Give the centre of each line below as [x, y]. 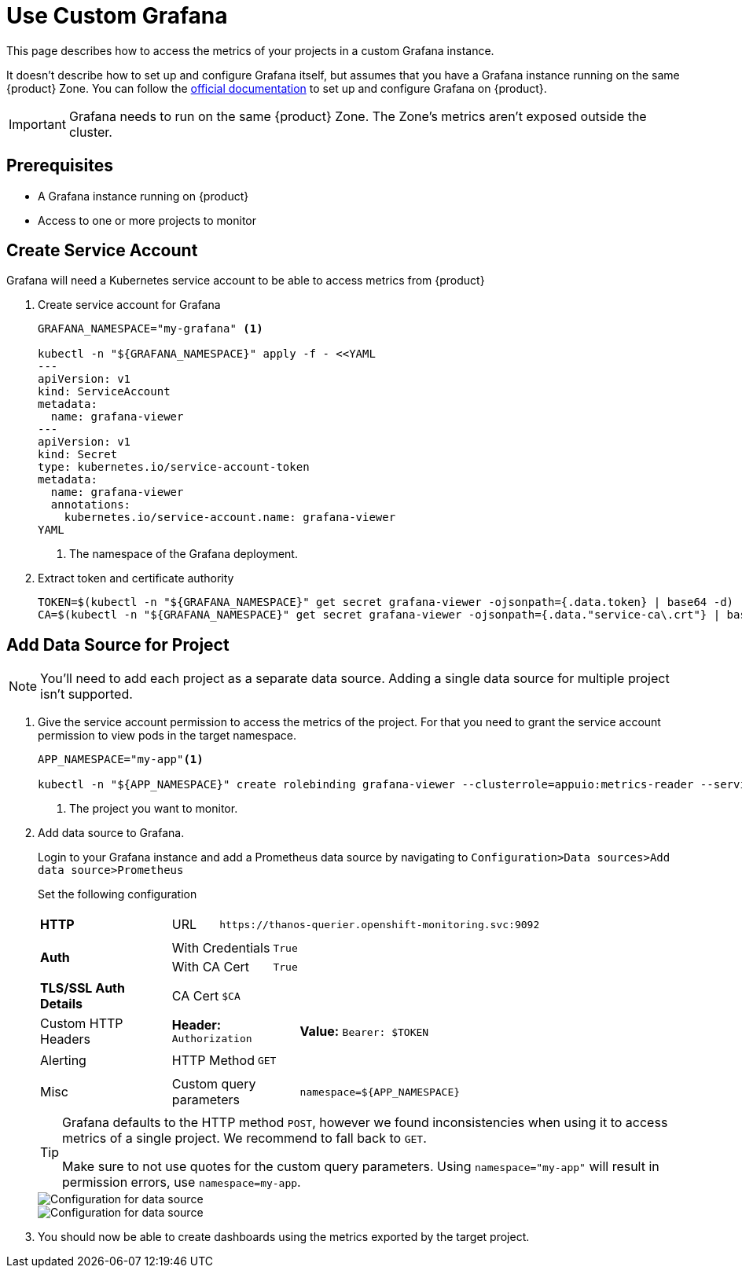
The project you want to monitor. [154, 809]
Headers [65, 1039]
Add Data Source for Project [118, 644]
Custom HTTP [82, 1023]
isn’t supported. [86, 694]
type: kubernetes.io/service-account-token [174, 467]
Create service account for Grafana [129, 305]
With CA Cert [211, 967]
